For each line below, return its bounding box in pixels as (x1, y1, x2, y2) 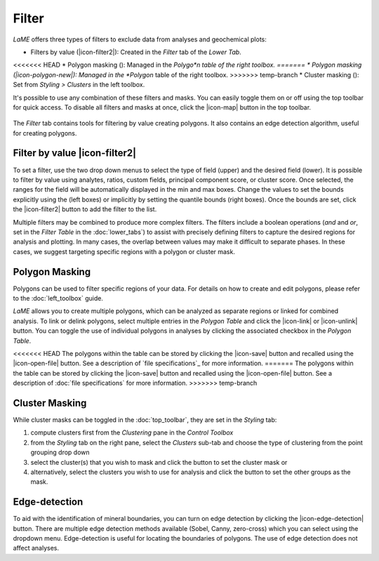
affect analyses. (13, 544, 60, 553)
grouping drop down (30, 448, 91, 456)
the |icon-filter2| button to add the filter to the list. (13, 205, 157, 213)
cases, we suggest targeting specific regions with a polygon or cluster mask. (13, 247, 235, 256)
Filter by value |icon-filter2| (13, 147, 137, 159)
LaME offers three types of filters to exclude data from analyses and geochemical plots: (13, 35, 267, 44)
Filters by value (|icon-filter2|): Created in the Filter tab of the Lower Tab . (30, 48, 241, 56)
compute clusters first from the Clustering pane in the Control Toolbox (30, 428, 234, 437)
